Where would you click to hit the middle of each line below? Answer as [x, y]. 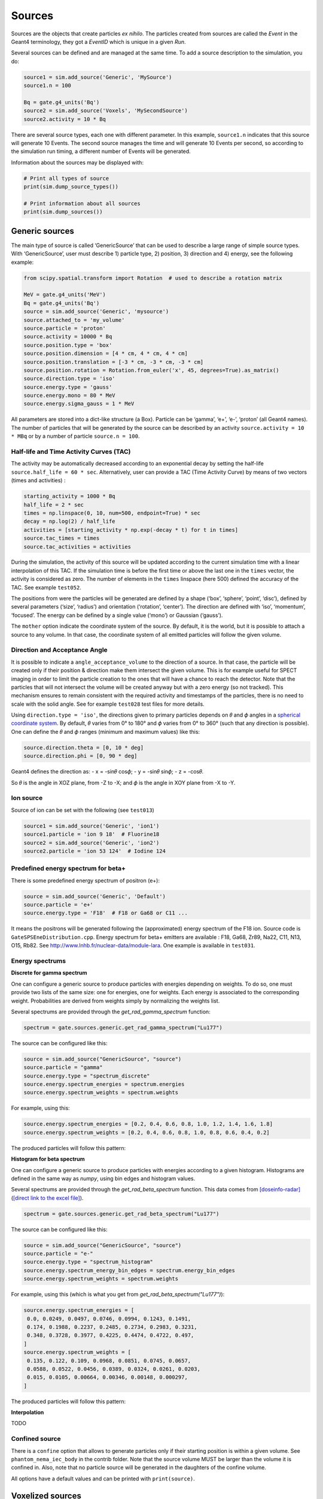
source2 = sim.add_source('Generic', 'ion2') [92, 843]
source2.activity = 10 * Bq [65, 119]
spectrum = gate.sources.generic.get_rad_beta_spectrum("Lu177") [121, 1214]
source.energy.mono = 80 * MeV [70, 395]
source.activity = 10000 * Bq [68, 337]
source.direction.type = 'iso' [70, 379]
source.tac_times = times [62, 538]
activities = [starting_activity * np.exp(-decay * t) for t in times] [131, 530]
